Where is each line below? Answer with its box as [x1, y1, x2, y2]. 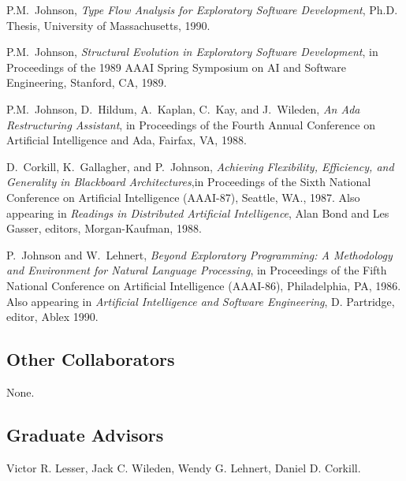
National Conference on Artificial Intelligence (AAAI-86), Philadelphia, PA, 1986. [6, 277, 401, 293]
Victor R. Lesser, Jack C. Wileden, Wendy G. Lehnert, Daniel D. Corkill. [6, 459, 361, 475]
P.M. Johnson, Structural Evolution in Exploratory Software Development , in [6, 43, 378, 60]
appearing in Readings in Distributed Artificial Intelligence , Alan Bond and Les [6, 204, 389, 221]
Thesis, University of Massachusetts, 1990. [6, 17, 210, 33]
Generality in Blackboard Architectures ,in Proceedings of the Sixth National [6, 173, 371, 190]
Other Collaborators [6, 347, 175, 371]
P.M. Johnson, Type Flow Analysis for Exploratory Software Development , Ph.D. [6, 2, 398, 17]
